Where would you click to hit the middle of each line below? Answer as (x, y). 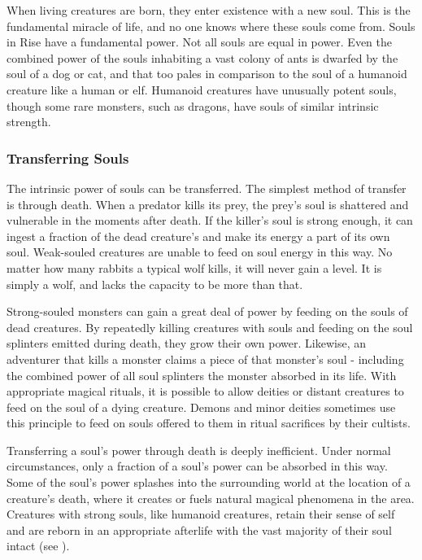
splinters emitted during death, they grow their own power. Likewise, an (187, 343)
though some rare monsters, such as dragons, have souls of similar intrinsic (193, 105)
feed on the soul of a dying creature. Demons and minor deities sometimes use (201, 407)
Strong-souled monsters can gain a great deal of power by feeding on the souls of (207, 311)
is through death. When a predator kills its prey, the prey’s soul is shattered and (208, 204)
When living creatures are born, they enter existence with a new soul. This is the (209, 10)
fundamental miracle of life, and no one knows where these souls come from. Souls (211, 26)
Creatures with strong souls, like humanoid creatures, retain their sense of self (201, 514)
